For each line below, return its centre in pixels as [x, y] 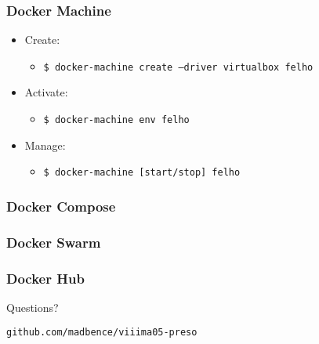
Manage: [45, 145]
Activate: [46, 92]
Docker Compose [61, 206]
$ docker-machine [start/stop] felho [142, 173]
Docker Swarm [54, 242]
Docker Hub [45, 278]
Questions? [33, 307]
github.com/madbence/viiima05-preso [102, 333]
